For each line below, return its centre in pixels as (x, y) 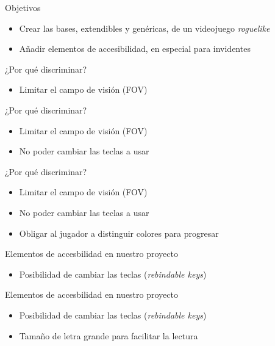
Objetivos (23, 7)
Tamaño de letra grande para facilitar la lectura (109, 335)
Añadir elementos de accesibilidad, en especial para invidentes (135, 49)
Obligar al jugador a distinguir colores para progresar (119, 233)
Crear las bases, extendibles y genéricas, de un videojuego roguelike (145, 28)
